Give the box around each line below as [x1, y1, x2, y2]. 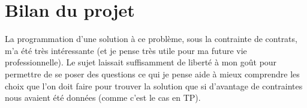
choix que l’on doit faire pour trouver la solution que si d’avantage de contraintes [5, 79, 303, 92]
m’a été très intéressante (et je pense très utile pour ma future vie [5, 44, 247, 56]
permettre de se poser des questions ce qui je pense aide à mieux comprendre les [5, 67, 300, 80]
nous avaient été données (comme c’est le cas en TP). [5, 91, 201, 104]
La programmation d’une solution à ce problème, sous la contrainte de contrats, [5, 32, 297, 45]
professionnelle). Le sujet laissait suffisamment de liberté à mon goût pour [5, 56, 277, 68]
